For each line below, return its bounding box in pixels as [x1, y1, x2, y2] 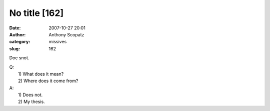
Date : [9, 25, 21, 31]
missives [48, 39, 67, 45]
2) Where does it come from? [18, 78, 78, 84]
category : [9, 39, 30, 45]
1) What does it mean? [18, 71, 64, 77]
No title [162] [9, 7, 64, 18]
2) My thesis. [18, 99, 45, 105]
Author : [9, 31, 26, 37]
